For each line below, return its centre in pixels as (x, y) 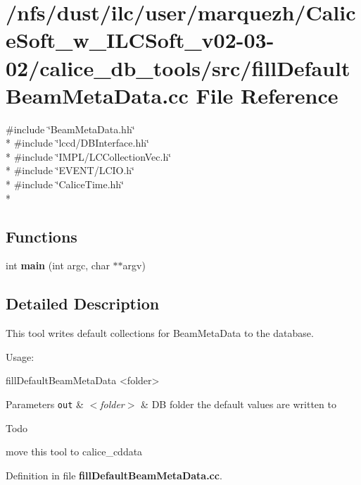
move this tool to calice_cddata (74, 452)
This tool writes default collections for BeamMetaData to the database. (160, 333)
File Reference (267, 95)
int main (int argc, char (58, 265)
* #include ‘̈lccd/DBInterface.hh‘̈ (77, 143)
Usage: (20, 356)
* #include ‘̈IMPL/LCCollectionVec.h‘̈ (89, 156)
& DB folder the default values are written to (239, 404)
